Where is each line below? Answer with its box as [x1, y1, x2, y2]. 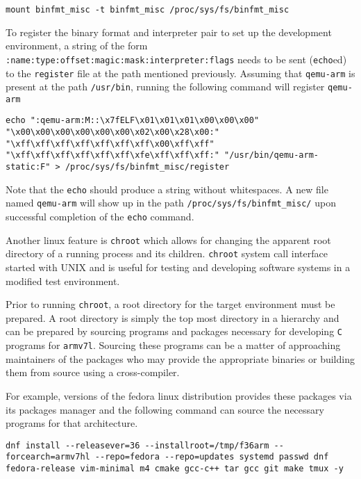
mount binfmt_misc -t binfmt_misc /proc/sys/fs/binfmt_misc [6, 5, 289, 15]
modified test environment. [6, 273, 120, 288]
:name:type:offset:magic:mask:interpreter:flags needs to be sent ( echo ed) [6, 51, 347, 66]
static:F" [6, 162, 51, 172]
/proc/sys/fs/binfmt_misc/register [65, 162, 230, 172]
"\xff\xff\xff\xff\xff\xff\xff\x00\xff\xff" [6, 138, 215, 149]
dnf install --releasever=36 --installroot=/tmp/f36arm [6, 440, 269, 450]
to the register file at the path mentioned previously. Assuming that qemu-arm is [6, 65, 355, 80]
